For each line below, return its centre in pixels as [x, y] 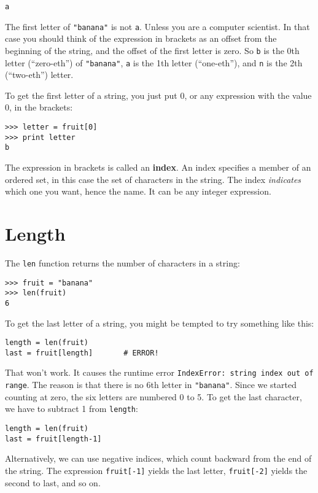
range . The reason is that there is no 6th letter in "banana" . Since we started [151, 385]
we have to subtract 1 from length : [72, 409]
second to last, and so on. [53, 482]
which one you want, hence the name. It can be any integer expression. [138, 191]
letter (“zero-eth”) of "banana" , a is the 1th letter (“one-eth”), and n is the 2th [154, 62]
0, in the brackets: [39, 107]
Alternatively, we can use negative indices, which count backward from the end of [158, 458]
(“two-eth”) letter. [39, 75]
